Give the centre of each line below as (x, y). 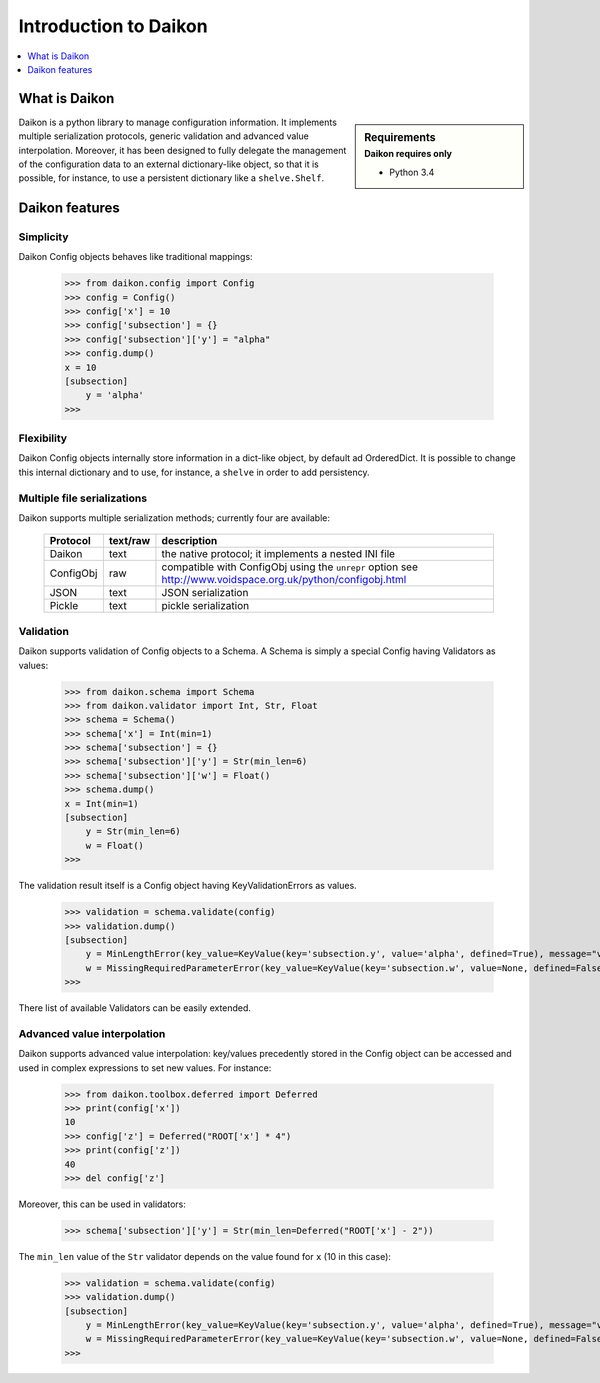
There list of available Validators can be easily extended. (135, 1008)
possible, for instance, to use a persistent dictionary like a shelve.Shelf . (171, 178)
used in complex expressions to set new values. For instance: (145, 1067)
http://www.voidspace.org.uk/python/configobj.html (284, 580)
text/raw (129, 541)
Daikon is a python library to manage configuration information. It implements (177, 122)
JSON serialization (205, 593)
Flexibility (43, 438)
